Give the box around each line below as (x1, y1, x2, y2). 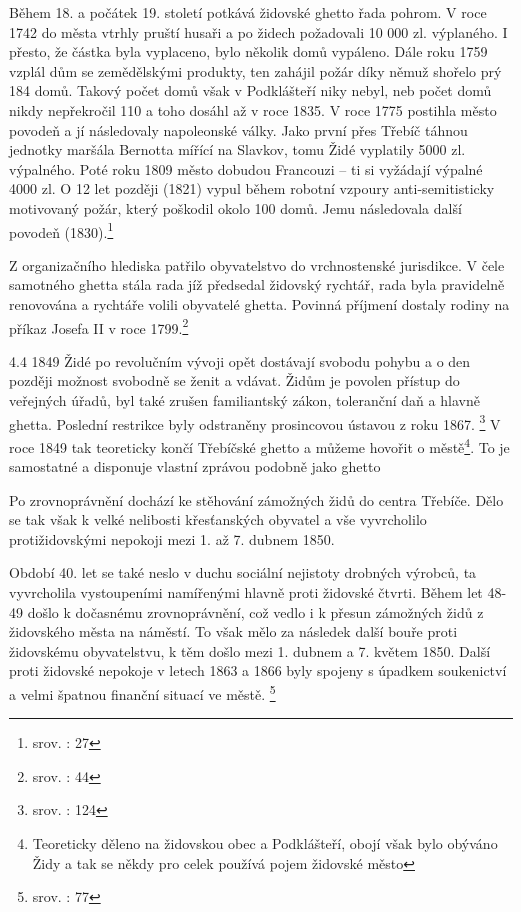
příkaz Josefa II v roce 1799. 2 (9, 314, 189, 338)
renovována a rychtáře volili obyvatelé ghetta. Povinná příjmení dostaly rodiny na (9, 293, 510, 314)
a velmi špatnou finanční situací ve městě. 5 (9, 681, 276, 704)
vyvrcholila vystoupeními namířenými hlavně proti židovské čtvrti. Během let (9, 582, 483, 603)
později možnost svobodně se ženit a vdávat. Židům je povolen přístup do (9, 370, 460, 391)
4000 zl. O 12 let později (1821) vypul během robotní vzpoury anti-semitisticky (9, 178, 495, 199)
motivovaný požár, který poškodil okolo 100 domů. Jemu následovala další (9, 197, 462, 218)
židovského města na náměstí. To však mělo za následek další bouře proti (9, 621, 458, 642)
